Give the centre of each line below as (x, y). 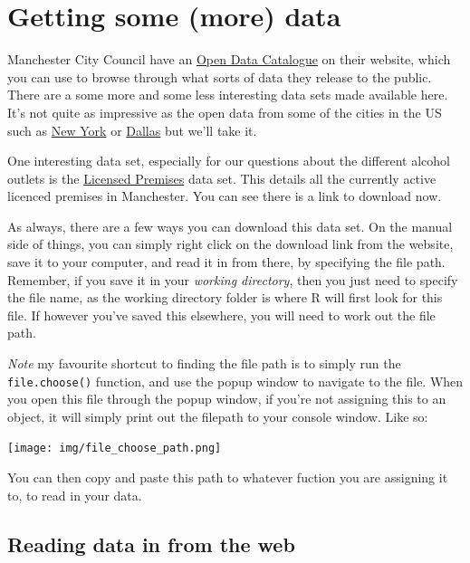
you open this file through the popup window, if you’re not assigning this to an (227, 399)
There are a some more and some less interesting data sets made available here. (228, 95)
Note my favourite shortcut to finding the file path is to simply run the (204, 363)
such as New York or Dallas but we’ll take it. (132, 130)
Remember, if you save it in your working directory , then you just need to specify (233, 279)
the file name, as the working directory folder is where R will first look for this (225, 297)
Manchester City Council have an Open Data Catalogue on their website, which (229, 59)
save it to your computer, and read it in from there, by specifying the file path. (226, 262)
